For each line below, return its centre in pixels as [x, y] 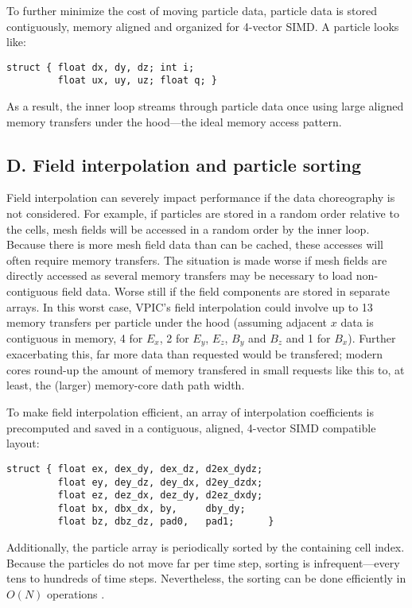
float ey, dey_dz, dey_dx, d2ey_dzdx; [160, 482]
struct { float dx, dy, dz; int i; [101, 67]
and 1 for [308, 337]
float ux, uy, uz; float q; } [137, 81]
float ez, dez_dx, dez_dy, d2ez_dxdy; [160, 496]
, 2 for [174, 337]
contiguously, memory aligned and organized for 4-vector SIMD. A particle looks [203, 26]
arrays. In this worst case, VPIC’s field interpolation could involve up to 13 [190, 306]
